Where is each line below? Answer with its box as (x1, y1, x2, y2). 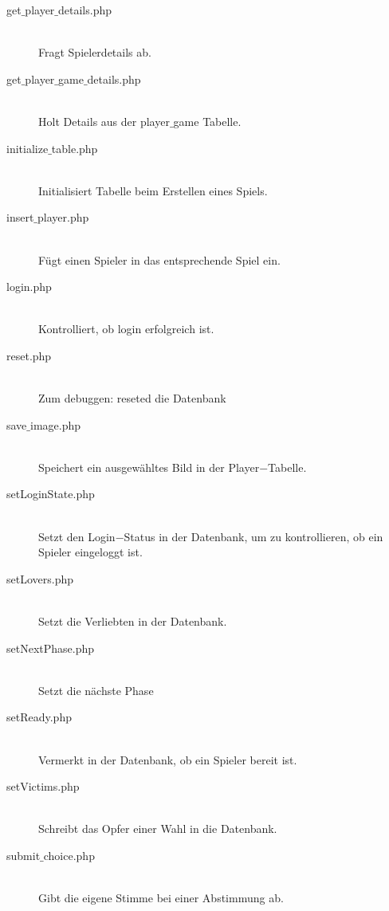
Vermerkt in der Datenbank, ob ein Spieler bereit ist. (38, 751, 297, 768)
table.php (51, 139, 98, 156)
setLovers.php (6, 570, 73, 587)
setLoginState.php (6, 485, 95, 502)
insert (6, 209, 34, 226)
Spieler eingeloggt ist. (38, 544, 143, 560)
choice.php (43, 846, 95, 863)
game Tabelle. (173, 112, 242, 129)
